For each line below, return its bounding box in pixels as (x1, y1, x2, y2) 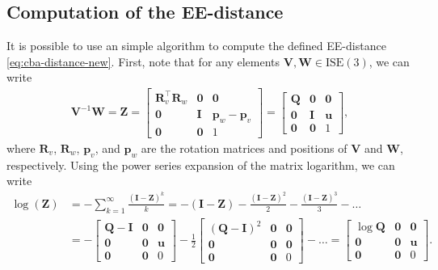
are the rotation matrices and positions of (141, 139, 347, 156)
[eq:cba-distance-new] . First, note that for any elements (6, 53, 280, 70)
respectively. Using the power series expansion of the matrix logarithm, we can (6, 156, 395, 173)
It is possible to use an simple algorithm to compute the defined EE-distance (6, 37, 386, 54)
